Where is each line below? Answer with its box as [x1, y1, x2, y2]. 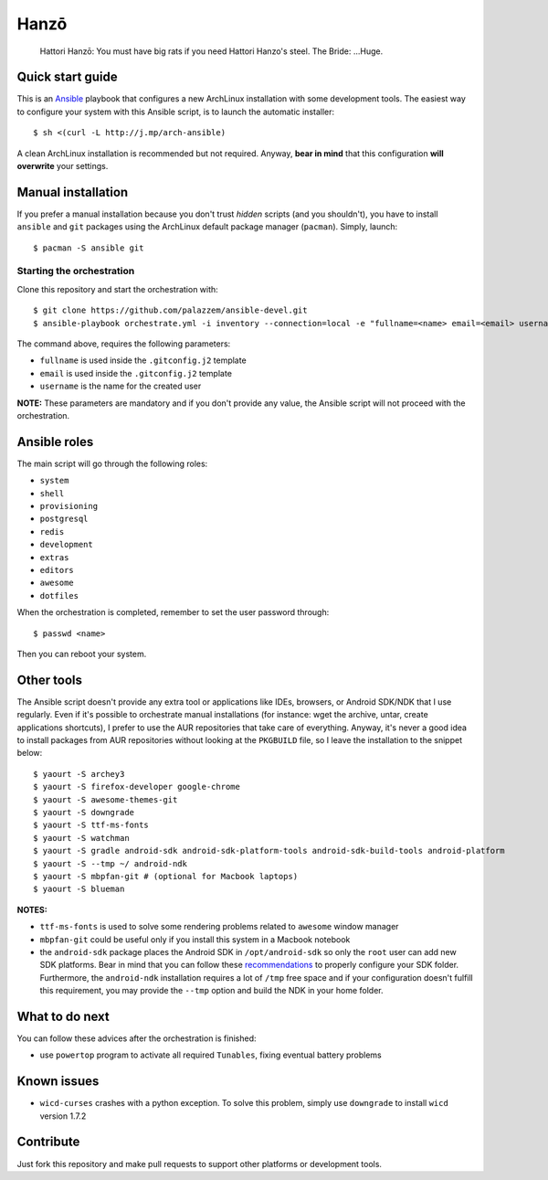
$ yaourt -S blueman [33, 884, 125, 895]
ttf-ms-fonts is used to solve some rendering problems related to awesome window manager [39, 921, 399, 932]
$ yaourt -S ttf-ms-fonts [33, 820, 150, 831]
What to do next [16, 1008, 110, 1024]
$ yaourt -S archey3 [33, 769, 125, 779]
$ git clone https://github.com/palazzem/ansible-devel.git [33, 305, 308, 315]
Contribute [16, 1134, 80, 1150]
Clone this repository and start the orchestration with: [16, 283, 218, 294]
